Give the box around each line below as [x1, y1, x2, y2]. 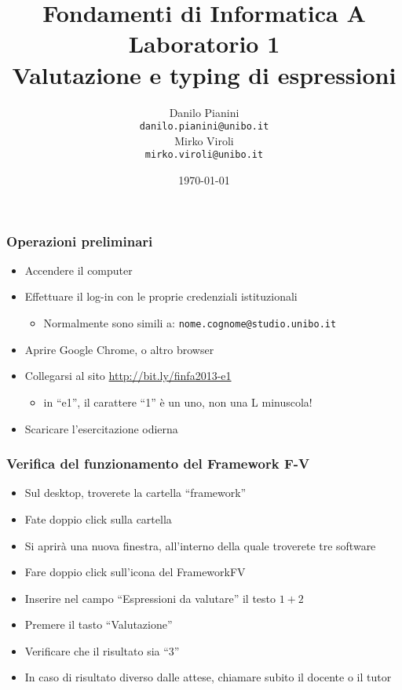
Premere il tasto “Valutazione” [24, 616, 173, 633]
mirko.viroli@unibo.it [144, 149, 264, 161]
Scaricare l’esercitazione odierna [24, 420, 178, 436]
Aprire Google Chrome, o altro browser [24, 341, 214, 357]
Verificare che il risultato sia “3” [24, 642, 180, 659]
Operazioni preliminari [6, 231, 153, 250]
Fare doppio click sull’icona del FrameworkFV [24, 564, 246, 580]
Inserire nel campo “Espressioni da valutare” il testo [24, 590, 276, 606]
